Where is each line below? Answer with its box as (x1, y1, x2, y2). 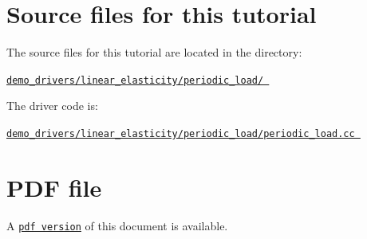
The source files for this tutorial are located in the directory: (6, 44, 302, 61)
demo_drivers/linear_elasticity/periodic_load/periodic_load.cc (6, 127, 355, 139)
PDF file (6, 170, 102, 203)
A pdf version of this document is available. (6, 217, 228, 233)
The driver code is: (6, 97, 98, 114)
